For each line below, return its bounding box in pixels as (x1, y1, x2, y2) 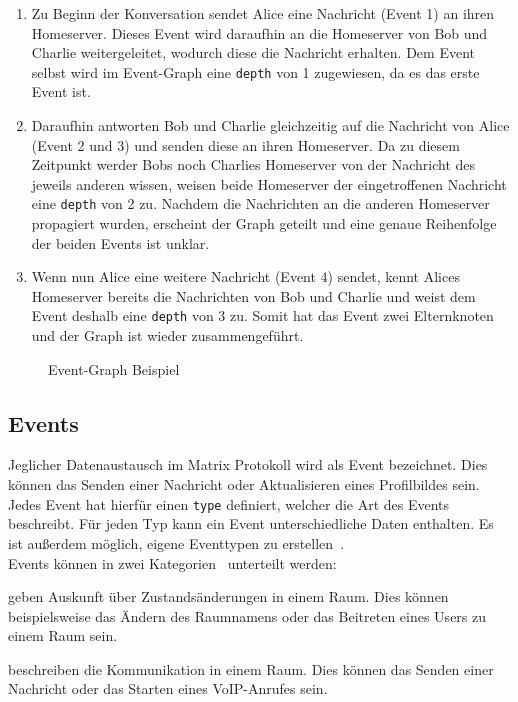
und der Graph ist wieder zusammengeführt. (31, 325, 304, 346)
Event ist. (31, 81, 91, 102)
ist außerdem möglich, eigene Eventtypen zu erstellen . (8, 532, 345, 553)
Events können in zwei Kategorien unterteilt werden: (8, 552, 337, 573)
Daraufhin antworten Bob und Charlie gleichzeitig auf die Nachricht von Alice (31, 115, 510, 136)
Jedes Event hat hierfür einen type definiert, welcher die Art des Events (8, 493, 450, 514)
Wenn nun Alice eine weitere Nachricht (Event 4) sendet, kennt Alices (31, 266, 460, 287)
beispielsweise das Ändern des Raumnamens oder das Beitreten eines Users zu (8, 605, 487, 626)
